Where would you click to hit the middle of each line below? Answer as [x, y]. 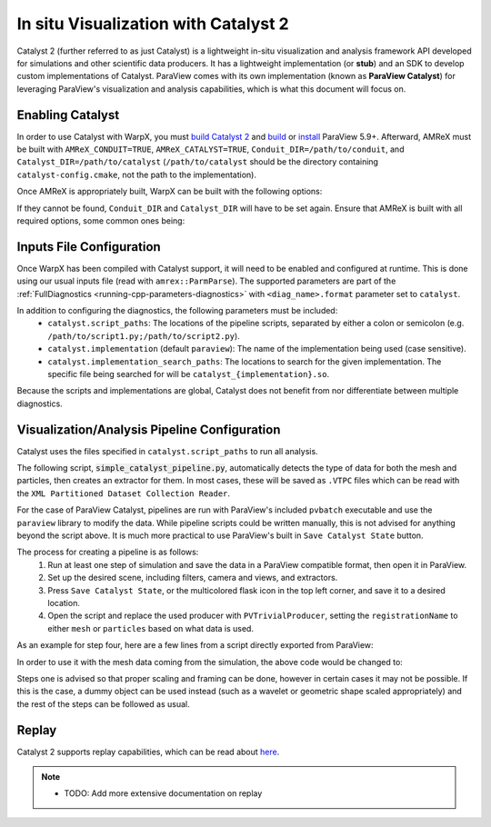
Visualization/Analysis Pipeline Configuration [149, 429]
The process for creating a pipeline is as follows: [108, 552]
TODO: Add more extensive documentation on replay [163, 793]
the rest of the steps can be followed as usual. [103, 703]
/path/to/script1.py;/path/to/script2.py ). [144, 335]
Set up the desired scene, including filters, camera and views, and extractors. [193, 578]
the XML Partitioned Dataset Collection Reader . [124, 493]
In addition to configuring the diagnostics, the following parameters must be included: [177, 311]
